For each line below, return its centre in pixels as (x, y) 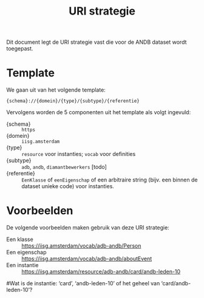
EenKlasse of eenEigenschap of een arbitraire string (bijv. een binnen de (110, 180)
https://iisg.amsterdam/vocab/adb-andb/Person (81, 246)
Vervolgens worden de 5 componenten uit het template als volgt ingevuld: (99, 112)
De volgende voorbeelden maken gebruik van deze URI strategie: (88, 228)
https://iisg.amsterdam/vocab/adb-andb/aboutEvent (87, 259)
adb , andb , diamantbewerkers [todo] (64, 167)
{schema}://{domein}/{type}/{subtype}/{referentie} (73, 101)
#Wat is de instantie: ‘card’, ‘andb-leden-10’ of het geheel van (83, 283)
